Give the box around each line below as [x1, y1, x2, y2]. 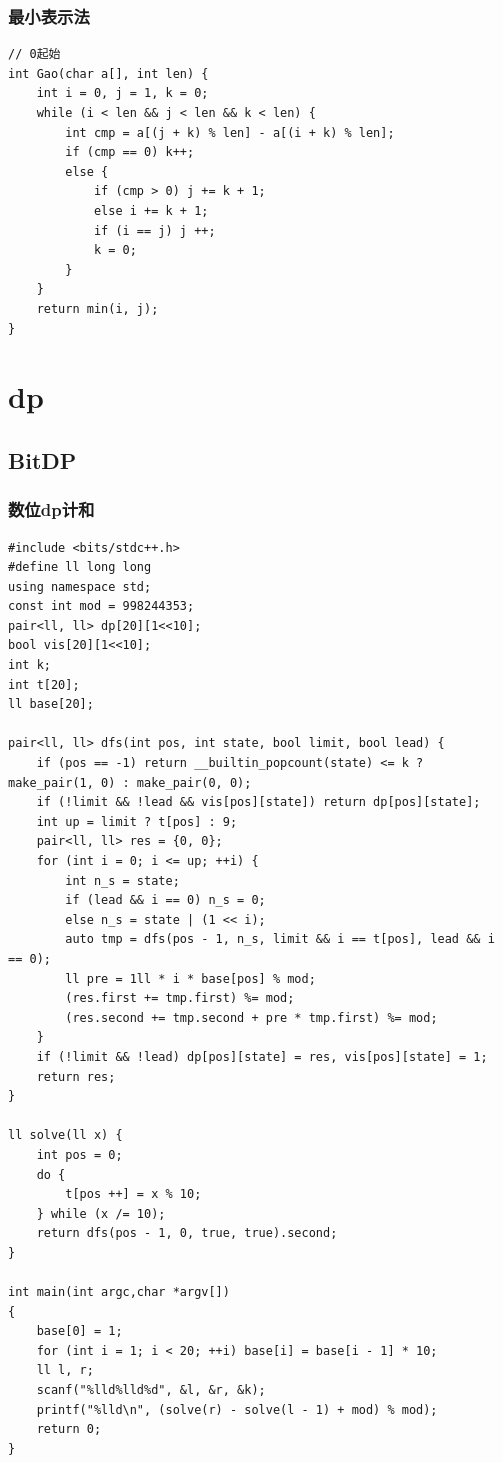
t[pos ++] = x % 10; [65, 1187, 202, 1202]
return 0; [36, 1422, 102, 1437]
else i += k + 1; [93, 203, 209, 218]
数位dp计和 [8, 497, 95, 522]
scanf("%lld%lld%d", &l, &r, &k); [36, 1383, 266, 1398]
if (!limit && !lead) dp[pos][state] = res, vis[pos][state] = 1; [36, 1049, 488, 1064]
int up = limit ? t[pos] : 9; [36, 814, 238, 829]
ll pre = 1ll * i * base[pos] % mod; [65, 971, 316, 986]
